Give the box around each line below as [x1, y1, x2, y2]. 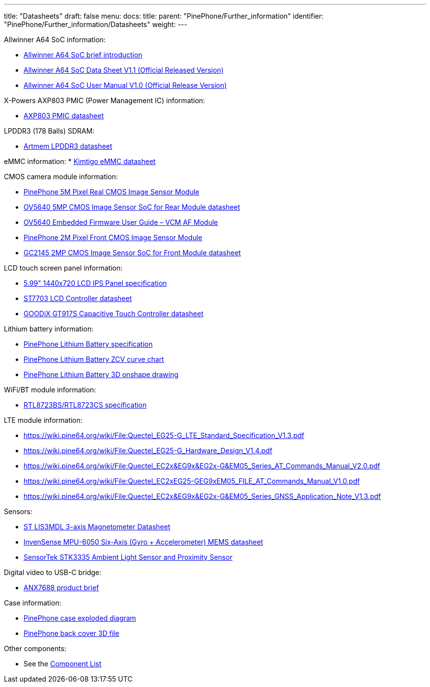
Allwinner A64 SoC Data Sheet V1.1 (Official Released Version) [24, 66, 224, 74]
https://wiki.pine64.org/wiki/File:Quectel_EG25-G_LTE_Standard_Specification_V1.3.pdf [24, 431, 304, 440]
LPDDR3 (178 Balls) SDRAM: [4, 127, 95, 135]
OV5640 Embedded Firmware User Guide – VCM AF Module [24, 218, 218, 226]
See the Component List [24, 660, 102, 668]
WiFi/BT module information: [4, 385, 96, 394]
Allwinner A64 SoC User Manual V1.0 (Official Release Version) [24, 81, 227, 89]
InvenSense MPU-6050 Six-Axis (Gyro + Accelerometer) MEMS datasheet [24, 538, 263, 546]
